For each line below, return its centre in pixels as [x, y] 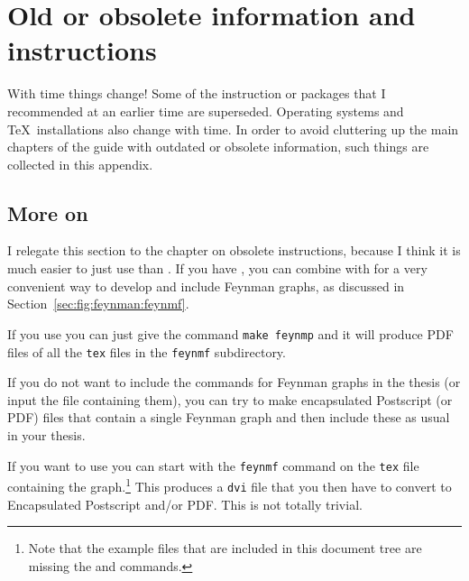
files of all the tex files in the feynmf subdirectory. [147, 351]
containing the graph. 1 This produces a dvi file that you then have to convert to [230, 485]
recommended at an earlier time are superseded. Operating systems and [206, 111]
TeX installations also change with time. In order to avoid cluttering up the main [233, 129]
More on [48, 212]
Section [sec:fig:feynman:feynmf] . [98, 304]
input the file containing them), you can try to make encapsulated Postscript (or [230, 399]
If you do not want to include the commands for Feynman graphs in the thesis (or [234, 382]
